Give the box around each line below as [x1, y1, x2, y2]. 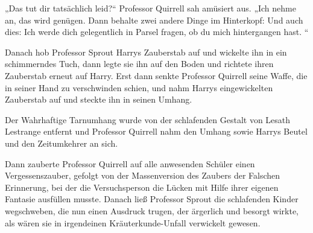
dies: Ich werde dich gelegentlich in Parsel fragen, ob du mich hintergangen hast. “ [5, 25, 309, 38]
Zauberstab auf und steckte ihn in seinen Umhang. [5, 93, 192, 106]
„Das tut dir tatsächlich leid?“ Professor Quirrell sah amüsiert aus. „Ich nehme [5, 2, 296, 14]
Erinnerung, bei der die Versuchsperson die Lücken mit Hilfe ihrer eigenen [5, 180, 279, 193]
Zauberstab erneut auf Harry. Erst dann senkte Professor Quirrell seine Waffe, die [5, 69, 308, 81]
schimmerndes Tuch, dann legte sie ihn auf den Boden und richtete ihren [5, 57, 274, 70]
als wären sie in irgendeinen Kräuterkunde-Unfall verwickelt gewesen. [5, 216, 261, 229]
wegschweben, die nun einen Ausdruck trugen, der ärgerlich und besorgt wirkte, [5, 204, 299, 217]
